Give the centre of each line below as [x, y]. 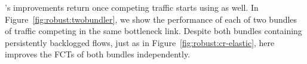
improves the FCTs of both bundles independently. [98, 54]
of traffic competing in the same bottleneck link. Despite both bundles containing [153, 31]
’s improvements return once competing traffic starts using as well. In [132, 7]
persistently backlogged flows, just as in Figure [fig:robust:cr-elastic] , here [140, 42]
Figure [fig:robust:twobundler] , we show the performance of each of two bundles [151, 19]
